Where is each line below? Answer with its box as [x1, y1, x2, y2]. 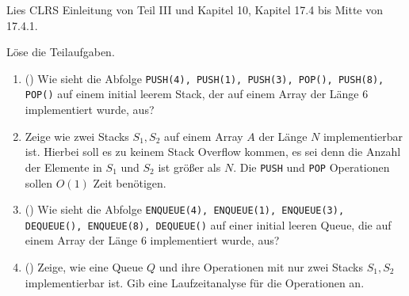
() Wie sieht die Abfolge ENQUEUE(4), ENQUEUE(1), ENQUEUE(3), [25, 201, 345, 218]
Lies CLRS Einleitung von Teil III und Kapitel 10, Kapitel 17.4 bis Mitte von [6, 2, 384, 17]
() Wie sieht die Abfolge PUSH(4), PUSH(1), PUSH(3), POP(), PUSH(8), [25, 70, 384, 86]
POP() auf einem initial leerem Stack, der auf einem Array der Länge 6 [25, 85, 369, 102]
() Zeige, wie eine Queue [25, 259, 143, 275]
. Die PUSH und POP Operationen [233, 158, 390, 175]
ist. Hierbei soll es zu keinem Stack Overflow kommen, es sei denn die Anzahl [25, 143, 401, 160]
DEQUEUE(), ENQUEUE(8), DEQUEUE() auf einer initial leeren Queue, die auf [25, 216, 392, 233]
